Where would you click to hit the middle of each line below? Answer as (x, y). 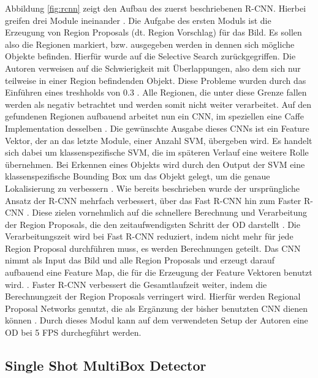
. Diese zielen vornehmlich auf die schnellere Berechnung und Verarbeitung (167, 212)
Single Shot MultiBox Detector (106, 365)
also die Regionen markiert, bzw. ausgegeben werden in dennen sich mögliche (150, 44)
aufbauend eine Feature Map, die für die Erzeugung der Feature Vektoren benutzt (159, 272)
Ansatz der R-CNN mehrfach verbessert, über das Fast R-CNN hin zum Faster (153, 200)
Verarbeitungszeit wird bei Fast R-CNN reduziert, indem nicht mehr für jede (149, 236)
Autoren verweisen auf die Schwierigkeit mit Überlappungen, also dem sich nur (153, 68)
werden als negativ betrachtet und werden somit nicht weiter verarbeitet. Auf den (158, 104)
